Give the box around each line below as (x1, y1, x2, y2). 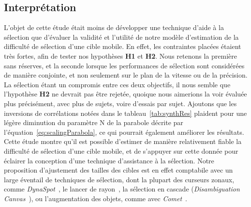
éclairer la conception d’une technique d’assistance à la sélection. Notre (4, 155, 214, 165)
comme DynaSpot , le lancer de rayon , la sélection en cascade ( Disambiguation (4, 184, 240, 194)
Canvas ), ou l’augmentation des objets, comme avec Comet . (4, 193, 188, 203)
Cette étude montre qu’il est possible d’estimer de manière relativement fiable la (4, 136, 242, 146)
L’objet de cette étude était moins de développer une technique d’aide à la (4, 22, 224, 32)
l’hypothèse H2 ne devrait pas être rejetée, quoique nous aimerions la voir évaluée (4, 89, 247, 99)
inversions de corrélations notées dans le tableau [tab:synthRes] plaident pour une (4, 108, 247, 118)
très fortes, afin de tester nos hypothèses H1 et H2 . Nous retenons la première (4, 50, 237, 61)
